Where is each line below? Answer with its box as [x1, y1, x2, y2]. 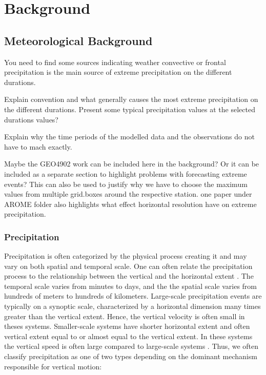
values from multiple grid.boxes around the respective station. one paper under [4, 189, 252, 199]
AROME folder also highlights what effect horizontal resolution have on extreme [4, 198, 257, 209]
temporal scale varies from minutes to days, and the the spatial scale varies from [4, 280, 257, 291]
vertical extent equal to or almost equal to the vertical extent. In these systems [4, 330, 253, 341]
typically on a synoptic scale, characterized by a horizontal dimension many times [4, 301, 261, 311]
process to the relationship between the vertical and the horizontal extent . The [4, 270, 254, 281]
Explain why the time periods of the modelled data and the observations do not [4, 131, 255, 142]
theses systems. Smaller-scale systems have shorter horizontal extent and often [4, 321, 250, 331]
